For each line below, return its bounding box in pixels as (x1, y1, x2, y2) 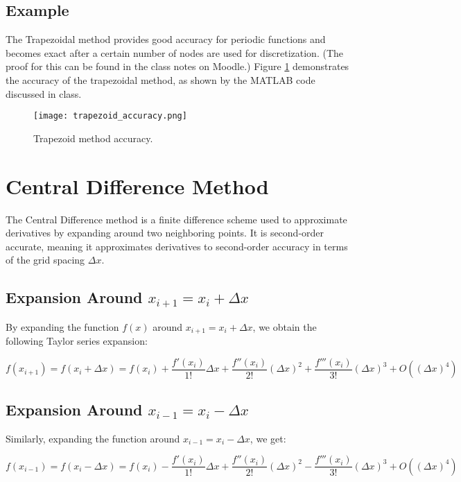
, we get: (250, 431, 286, 445)
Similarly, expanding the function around (6, 431, 180, 445)
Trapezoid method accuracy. (33, 130, 153, 145)
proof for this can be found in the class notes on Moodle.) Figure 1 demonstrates (6, 59, 349, 74)
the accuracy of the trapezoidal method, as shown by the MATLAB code (6, 72, 315, 87)
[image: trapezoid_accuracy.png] (33, 111, 187, 121)
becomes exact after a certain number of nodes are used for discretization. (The (6, 45, 344, 60)
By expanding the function (6, 319, 119, 334)
